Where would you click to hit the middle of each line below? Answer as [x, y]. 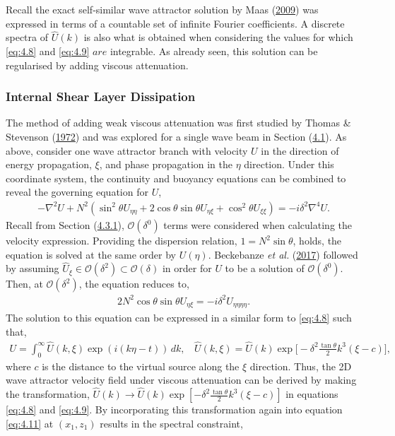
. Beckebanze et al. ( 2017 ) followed [283, 254]
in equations [312, 394]
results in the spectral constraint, [171, 423]
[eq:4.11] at [30, 423]
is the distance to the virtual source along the [141, 366]
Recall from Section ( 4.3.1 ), [65, 225]
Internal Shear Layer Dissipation [101, 96]
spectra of [27, 37]
